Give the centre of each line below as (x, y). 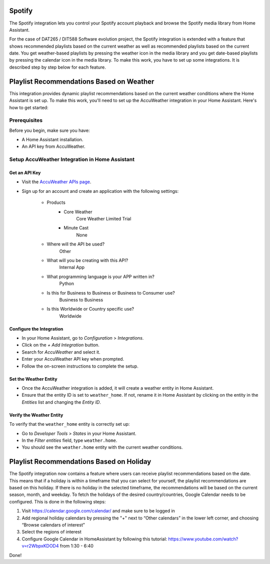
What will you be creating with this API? (87, 260)
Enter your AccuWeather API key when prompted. (73, 359)
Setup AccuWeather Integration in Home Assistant (72, 159)
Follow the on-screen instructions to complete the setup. (80, 366)
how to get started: (29, 107)
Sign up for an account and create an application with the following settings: (100, 191)
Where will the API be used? (76, 244)
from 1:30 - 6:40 (76, 546)
